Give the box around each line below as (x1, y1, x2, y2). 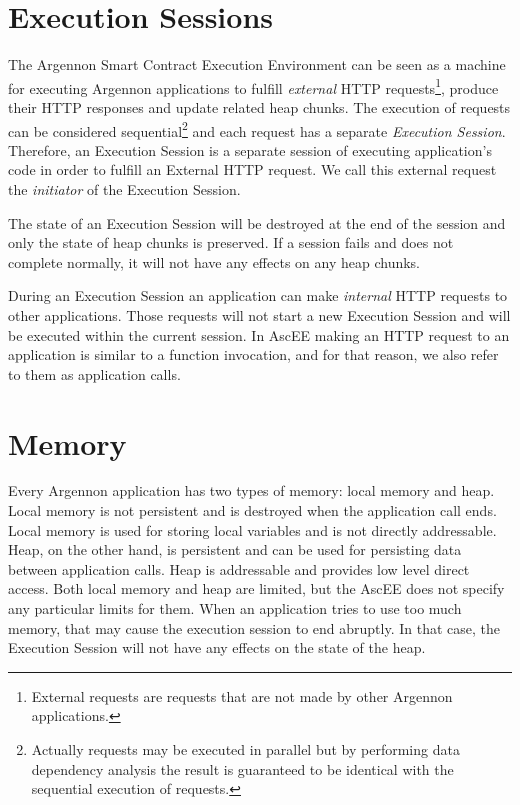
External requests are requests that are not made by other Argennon (31, 685, 453, 706)
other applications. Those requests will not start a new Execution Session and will (8, 304, 511, 325)
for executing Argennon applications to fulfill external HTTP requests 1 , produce (8, 74, 499, 98)
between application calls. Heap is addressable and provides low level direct (8, 558, 470, 579)
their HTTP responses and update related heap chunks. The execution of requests (8, 96, 511, 117)
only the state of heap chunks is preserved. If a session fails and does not (8, 232, 454, 253)
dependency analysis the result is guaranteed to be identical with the (31, 758, 454, 779)
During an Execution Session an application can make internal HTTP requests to (8, 285, 508, 306)
